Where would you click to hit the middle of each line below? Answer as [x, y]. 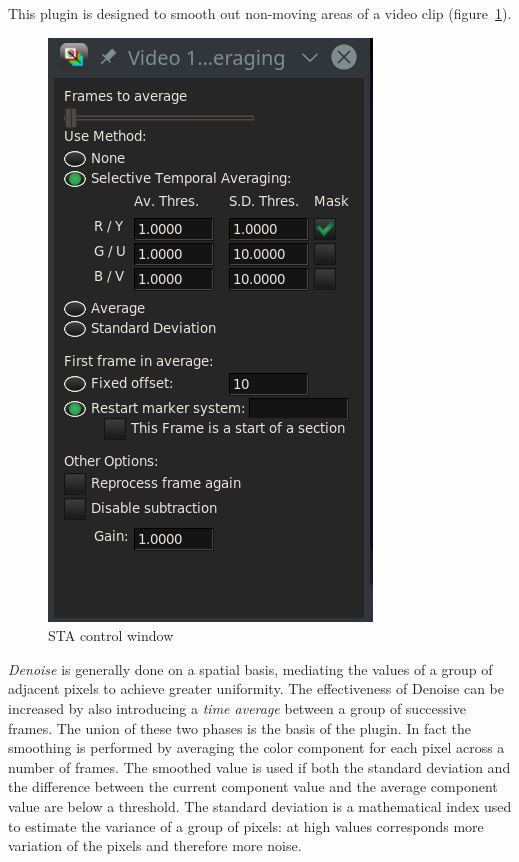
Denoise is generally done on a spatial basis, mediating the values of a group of [250, 668]
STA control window [111, 635]
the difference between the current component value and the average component [253, 786]
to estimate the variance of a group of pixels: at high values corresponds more [246, 825]
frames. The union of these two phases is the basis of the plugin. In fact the [239, 727]
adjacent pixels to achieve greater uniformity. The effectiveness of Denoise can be [256, 688]
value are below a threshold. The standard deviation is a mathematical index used [260, 805]
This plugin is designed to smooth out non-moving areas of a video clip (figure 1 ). [260, 13]
